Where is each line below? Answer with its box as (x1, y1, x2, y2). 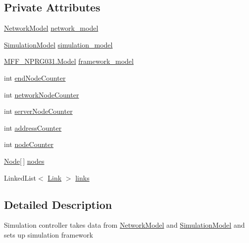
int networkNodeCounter (4, 89, 79, 99)
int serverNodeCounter (4, 106, 73, 116)
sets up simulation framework (4, 229, 93, 240)
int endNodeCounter (4, 72, 66, 83)
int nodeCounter (4, 139, 54, 149)
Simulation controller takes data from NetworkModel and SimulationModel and (4, 220, 245, 230)
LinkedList (4, 172, 37, 183)
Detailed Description (4, 196, 112, 212)
